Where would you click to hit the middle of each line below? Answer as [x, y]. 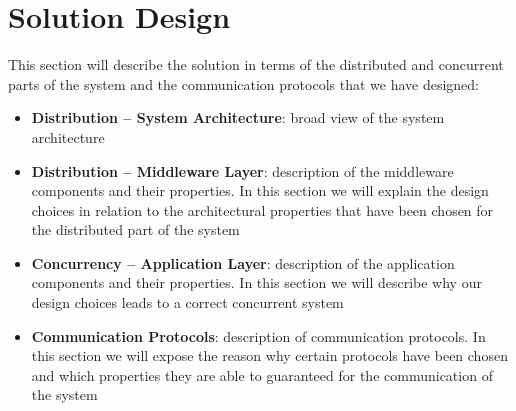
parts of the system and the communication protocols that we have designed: [243, 83]
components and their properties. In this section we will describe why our [256, 282]
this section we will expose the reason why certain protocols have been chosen [269, 355]
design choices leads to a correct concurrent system [187, 302]
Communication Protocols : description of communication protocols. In [258, 335]
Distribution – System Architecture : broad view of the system [238, 117]
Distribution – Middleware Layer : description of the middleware [242, 170]
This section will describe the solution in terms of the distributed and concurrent [256, 64]
